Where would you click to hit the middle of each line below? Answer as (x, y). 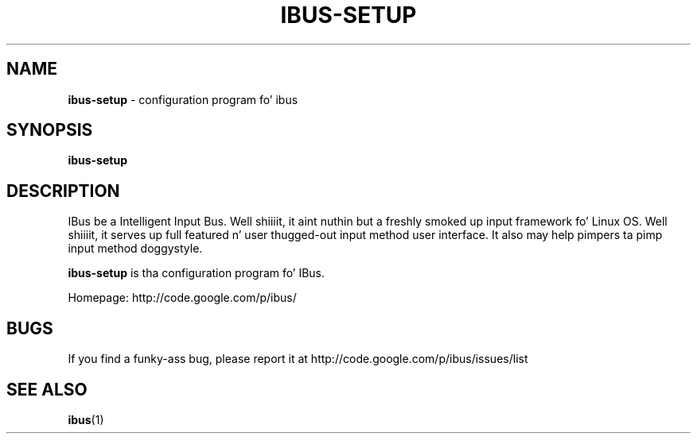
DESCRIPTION (63, 191)
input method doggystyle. (135, 249)
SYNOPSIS (50, 130)
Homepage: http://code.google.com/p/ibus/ (182, 298)
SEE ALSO (47, 389)
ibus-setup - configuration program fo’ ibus (183, 99)
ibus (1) (86, 419)
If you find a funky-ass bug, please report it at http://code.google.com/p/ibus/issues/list (298, 359)
